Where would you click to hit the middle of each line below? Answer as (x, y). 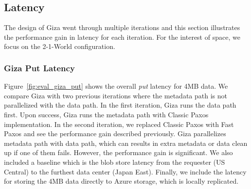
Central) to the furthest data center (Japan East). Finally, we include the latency (125, 171)
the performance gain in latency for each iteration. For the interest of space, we (122, 37)
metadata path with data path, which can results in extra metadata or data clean (126, 143)
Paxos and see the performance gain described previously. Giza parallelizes (115, 134)
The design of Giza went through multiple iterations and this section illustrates (122, 27)
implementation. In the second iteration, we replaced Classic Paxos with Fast (119, 124)
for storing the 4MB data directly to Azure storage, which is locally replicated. (121, 181)
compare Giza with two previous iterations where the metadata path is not (116, 95)
